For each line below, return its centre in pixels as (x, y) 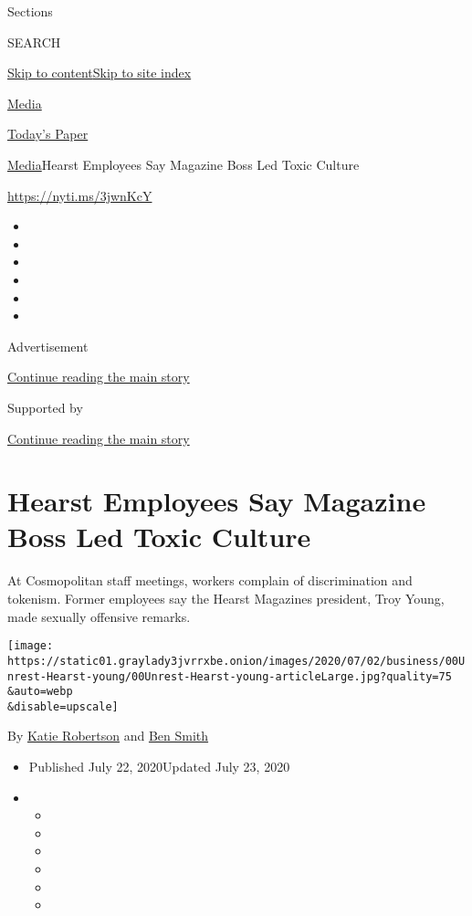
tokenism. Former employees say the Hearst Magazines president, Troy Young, (226, 598)
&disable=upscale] (63, 706)
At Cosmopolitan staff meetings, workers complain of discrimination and (210, 580)
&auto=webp (40, 692)
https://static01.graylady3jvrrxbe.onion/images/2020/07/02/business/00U (236, 661)
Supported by (45, 407)
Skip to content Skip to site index (100, 73)
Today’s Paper (48, 134)
